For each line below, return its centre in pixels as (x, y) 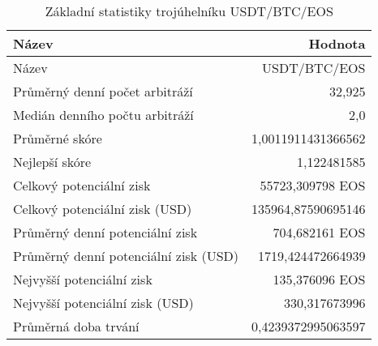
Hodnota (337, 43)
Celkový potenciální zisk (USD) (103, 209)
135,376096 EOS (319, 279)
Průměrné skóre (58, 138)
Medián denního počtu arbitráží (103, 115)
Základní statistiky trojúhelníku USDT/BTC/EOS (189, 11)
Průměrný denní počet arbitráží (103, 91)
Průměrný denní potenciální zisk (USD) (126, 256)
